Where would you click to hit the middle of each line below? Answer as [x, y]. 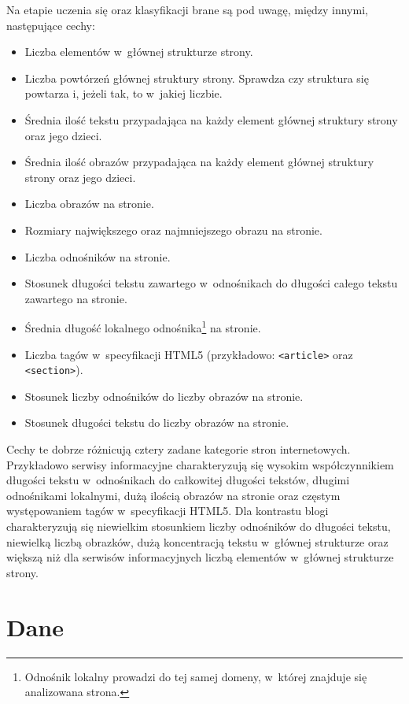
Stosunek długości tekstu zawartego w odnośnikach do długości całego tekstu [211, 283]
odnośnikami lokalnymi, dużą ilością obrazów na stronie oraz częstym [173, 495]
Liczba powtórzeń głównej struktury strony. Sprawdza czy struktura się [197, 78]
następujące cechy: [51, 25]
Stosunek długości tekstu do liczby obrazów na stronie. [157, 422]
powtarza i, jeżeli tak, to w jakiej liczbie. [123, 93]
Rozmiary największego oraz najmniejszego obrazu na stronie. [173, 230]
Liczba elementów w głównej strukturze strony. [139, 52]
